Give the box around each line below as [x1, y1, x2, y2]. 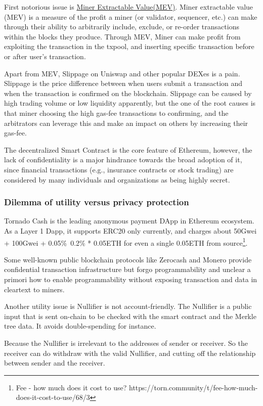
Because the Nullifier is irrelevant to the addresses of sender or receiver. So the [4, 337, 248, 348]
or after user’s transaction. [4, 51, 86, 61]
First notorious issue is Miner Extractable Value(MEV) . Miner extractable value [4, 2, 253, 12]
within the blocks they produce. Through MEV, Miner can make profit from [4, 31, 241, 41]
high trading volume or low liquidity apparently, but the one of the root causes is [4, 98, 256, 108]
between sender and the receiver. [4, 357, 105, 368]
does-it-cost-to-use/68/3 [16, 392, 90, 402]
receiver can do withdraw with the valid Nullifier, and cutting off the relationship [4, 347, 256, 358]
